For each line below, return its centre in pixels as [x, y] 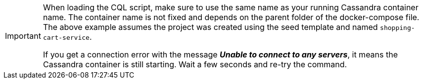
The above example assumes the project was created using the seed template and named [210, 27]
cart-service [66, 38]
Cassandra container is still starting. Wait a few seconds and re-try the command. [195, 64]
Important [23, 36]
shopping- [398, 28]
